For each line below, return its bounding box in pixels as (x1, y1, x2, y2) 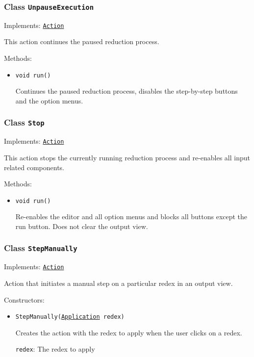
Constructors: (4, 294, 45, 305)
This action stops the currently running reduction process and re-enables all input (4, 152, 251, 162)
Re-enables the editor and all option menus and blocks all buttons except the (15, 211, 248, 222)
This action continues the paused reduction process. (4, 36, 159, 47)
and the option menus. (15, 95, 83, 105)
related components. (4, 162, 65, 172)
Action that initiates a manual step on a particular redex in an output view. (4, 278, 233, 288)
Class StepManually (4, 242, 77, 254)
